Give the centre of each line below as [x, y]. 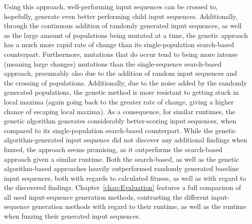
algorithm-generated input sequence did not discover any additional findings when [126, 140]
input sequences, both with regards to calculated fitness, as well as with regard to [125, 178]
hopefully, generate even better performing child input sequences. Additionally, [121, 16]
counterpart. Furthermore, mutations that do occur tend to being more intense [121, 54]
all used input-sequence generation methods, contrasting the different [107, 197]
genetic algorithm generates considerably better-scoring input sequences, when [120, 121]
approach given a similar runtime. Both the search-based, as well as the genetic [121, 159]
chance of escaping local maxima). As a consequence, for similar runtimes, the [120, 111]
